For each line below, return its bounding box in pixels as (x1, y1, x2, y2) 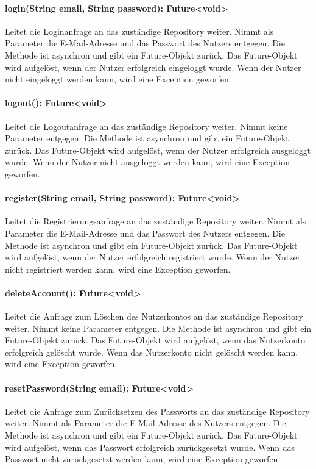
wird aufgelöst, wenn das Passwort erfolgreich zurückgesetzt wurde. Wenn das (5, 440, 295, 453)
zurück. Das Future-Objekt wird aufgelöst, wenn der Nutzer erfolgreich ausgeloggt (5, 143, 311, 156)
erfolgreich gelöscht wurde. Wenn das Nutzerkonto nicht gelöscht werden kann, (5, 345, 298, 358)
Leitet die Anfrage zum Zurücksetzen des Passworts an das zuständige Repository (5, 404, 310, 417)
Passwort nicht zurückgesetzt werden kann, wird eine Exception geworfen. (5, 453, 281, 465)
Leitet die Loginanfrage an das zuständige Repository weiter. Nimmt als (5, 24, 274, 37)
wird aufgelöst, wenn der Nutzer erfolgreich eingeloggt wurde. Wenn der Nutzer (5, 60, 301, 73)
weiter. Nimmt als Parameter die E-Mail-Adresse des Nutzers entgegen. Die (5, 417, 286, 429)
